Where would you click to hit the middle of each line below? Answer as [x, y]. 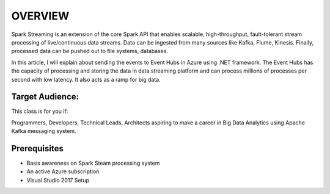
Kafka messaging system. [44, 131]
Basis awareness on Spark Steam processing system [93, 163]
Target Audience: [45, 97]
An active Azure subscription [63, 171]
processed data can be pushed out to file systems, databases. [90, 51]
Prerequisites [37, 149]
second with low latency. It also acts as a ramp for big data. [86, 79]
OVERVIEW [40, 16]
